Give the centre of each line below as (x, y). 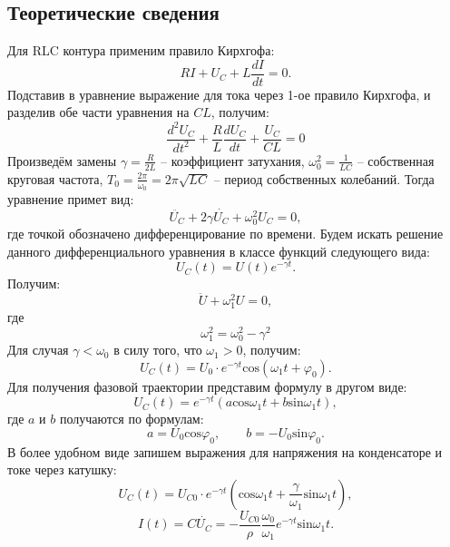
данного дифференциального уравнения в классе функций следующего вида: (219, 251)
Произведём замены (62, 160)
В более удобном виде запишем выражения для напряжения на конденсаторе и (225, 451)
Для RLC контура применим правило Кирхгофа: (141, 50)
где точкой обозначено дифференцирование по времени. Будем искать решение (225, 233)
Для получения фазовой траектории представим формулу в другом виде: (207, 386)
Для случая (38, 350)
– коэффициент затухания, (233, 160)
